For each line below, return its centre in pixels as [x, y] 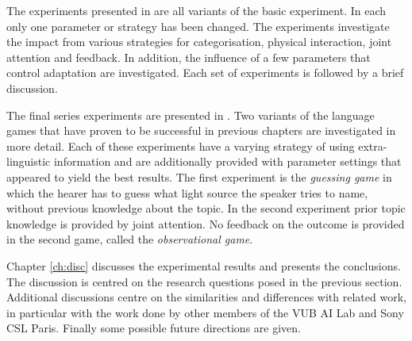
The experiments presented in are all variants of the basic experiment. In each [196, 10]
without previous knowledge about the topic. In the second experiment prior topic [206, 208]
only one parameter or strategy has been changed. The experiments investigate [198, 26]
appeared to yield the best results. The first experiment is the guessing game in [199, 176]
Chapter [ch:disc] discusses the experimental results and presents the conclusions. [204, 265]
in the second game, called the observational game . [130, 239]
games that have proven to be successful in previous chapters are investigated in [201, 130]
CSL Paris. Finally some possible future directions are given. [154, 328]
